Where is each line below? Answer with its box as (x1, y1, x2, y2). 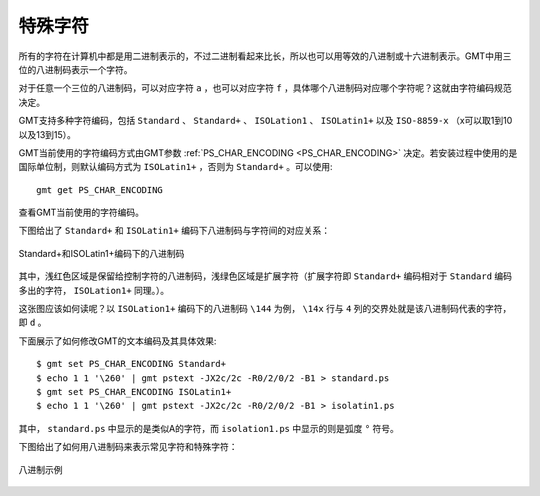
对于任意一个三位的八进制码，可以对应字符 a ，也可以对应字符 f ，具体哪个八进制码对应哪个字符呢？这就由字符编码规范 (18, 82, 512, 94)
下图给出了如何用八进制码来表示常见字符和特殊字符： (18, 441, 238, 453)
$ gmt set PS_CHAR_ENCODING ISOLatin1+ (36, 386, 232, 397)
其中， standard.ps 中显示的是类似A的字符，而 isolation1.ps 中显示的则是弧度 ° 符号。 (18, 422, 400, 434)
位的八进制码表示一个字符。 (18, 63, 133, 75)
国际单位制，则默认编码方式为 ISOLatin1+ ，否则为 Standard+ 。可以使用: (18, 161, 333, 173)
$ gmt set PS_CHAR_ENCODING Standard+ (36, 358, 227, 370)
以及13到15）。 (18, 128, 77, 140)
